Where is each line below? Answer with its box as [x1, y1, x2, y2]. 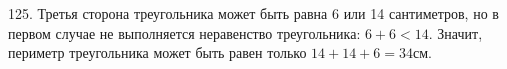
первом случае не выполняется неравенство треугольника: [8, 22, 361, 43]
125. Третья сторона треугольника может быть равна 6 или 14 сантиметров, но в [8, 3, 499, 23]
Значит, [437, 22, 483, 43]
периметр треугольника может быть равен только [8, 42, 307, 63]
